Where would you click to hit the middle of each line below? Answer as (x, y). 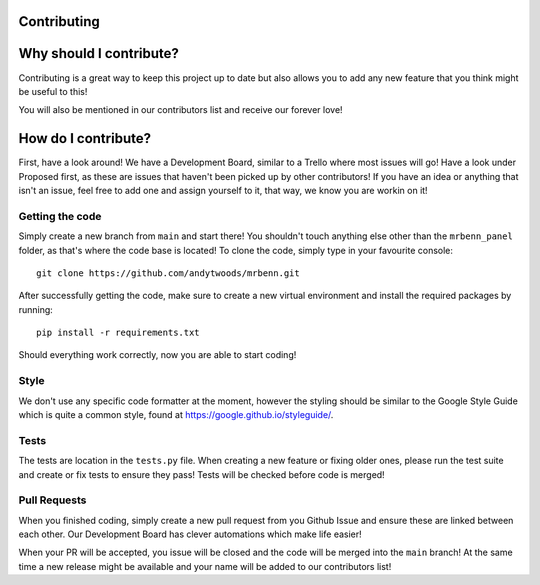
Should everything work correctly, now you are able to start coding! (157, 355)
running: (36, 309)
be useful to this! (53, 91)
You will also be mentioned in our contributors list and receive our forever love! (181, 110)
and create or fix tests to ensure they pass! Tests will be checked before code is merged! (201, 474)
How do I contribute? (85, 138)
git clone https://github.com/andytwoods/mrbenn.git (168, 273)
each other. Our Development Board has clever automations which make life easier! (190, 534)
